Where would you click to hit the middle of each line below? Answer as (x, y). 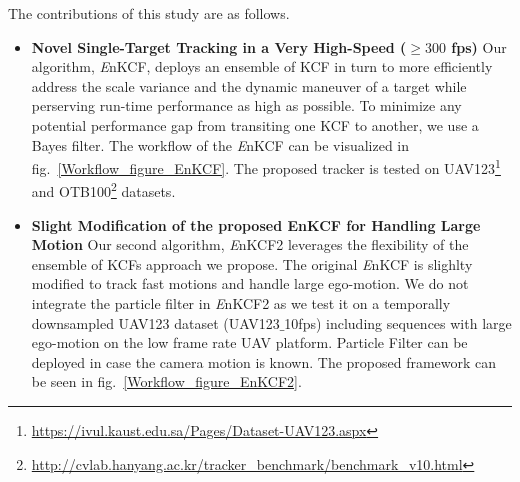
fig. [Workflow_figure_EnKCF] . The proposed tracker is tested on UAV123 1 (266, 166)
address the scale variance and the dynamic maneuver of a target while (249, 85)
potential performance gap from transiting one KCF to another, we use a (255, 124)
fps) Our (479, 46)
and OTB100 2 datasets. (103, 190)
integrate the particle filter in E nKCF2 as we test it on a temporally (241, 303)
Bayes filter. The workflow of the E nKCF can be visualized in (220, 144)
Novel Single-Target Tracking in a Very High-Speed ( (219, 46)
